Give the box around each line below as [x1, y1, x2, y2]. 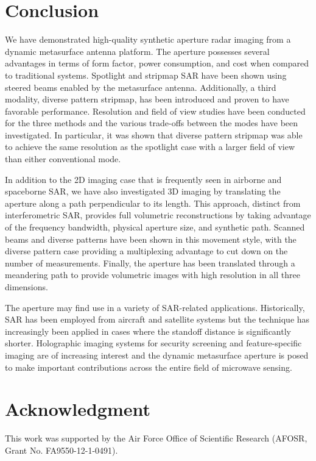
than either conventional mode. [5, 152, 121, 165]
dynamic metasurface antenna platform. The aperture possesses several [5, 45, 270, 57]
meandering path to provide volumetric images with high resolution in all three [5, 268, 300, 281]
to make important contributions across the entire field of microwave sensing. [5, 360, 292, 373]
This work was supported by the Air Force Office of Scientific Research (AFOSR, [5, 432, 307, 445]
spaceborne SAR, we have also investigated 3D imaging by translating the [5, 185, 281, 198]
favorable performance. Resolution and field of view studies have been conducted [5, 104, 306, 117]
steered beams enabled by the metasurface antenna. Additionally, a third [5, 80, 276, 93]
